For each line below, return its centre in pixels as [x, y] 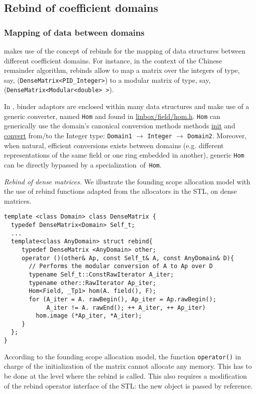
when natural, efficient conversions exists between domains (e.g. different [114, 145]
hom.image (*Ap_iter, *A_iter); [89, 316]
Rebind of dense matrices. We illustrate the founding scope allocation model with [127, 181]
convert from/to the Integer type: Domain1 [68, 135]
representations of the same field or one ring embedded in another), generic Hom [124, 155]
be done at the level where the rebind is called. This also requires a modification [126, 376]
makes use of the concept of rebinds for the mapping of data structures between [125, 51]
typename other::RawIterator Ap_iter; [92, 283]
